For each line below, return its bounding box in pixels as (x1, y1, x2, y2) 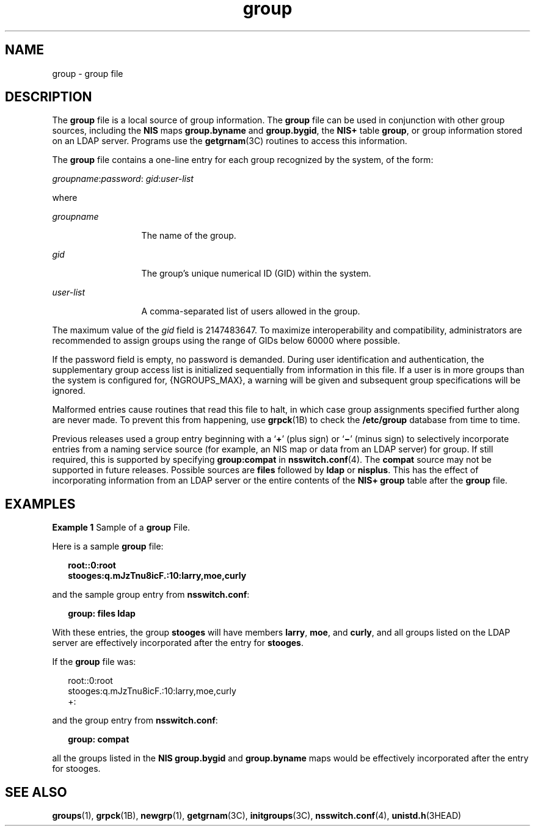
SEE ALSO (5, 784, 67, 800)
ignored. (52, 385, 86, 396)
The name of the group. (141, 230, 236, 241)
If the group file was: (52, 656, 136, 667)
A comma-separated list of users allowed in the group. (141, 306, 360, 317)
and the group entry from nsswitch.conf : (52, 715, 218, 726)
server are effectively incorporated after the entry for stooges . (52, 637, 304, 648)
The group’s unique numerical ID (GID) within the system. (141, 268, 371, 279)
